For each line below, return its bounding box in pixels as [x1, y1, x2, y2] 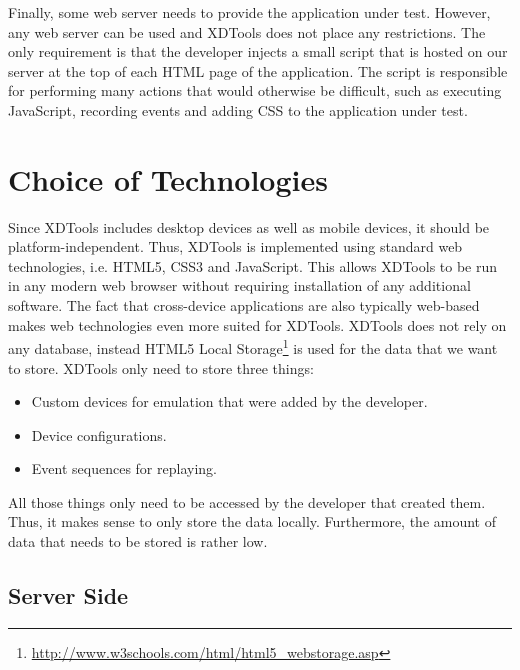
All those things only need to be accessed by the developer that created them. [8, 491, 486, 512]
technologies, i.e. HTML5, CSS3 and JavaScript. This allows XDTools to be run [8, 255, 498, 276]
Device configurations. [31, 424, 167, 445]
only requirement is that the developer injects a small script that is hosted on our [8, 41, 508, 62]
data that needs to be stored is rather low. [8, 531, 268, 552]
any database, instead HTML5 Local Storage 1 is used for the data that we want [8, 335, 498, 358]
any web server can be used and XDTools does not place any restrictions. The [8, 21, 486, 42]
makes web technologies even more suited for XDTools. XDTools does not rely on [8, 314, 507, 335]
